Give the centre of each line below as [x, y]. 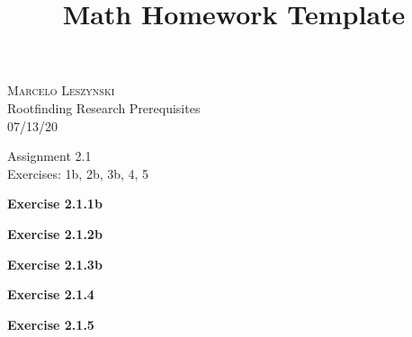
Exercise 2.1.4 [51, 294]
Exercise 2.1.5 [51, 324]
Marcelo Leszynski [61, 90]
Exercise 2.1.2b [55, 233]
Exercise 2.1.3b [55, 264]
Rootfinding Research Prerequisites [104, 107]
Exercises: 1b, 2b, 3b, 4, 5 [78, 173]
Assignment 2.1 [49, 156]
